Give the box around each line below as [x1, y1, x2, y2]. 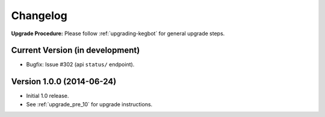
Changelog [11, 9, 67, 22]
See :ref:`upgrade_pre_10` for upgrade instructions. [26, 100, 153, 107]
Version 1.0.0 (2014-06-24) [11, 76, 117, 87]
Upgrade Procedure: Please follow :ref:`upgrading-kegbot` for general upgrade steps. [11, 30, 225, 37]
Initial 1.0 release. [26, 93, 69, 100]
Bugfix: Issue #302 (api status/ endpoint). [26, 61, 135, 68]
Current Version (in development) [11, 45, 140, 56]
